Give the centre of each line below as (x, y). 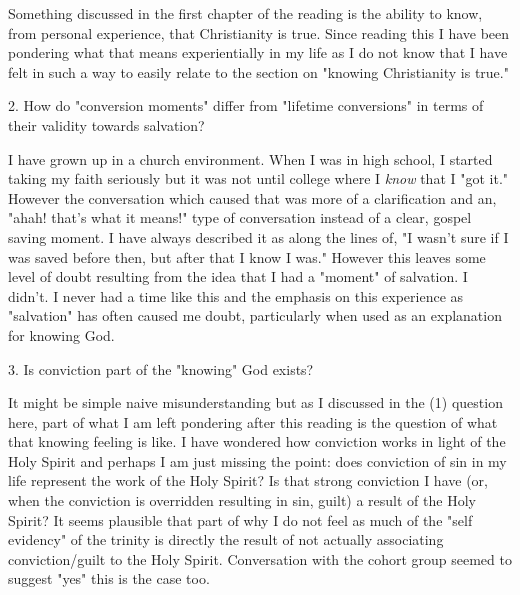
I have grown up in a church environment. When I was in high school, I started (250, 158)
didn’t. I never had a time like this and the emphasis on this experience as (236, 295)
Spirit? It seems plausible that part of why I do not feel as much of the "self (240, 519)
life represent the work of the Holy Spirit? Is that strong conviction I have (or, (248, 480)
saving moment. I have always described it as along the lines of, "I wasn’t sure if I (258, 236)
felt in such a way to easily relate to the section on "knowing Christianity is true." (258, 71)
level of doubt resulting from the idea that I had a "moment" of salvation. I (238, 276)
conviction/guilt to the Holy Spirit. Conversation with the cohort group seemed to (260, 558)
